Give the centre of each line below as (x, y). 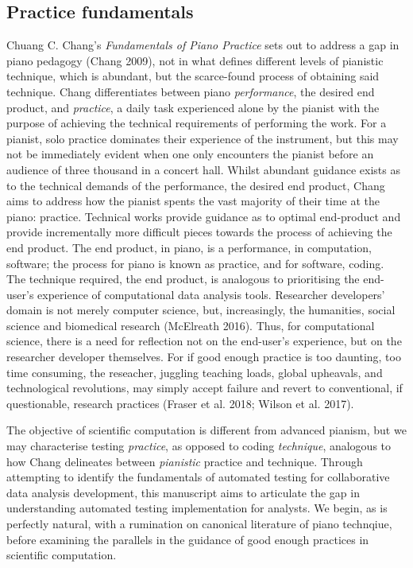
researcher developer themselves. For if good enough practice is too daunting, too (204, 357)
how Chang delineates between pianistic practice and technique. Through (185, 461)
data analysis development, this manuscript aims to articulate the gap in (183, 492)
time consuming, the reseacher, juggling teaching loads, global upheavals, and (195, 372)
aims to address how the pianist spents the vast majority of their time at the (193, 201)
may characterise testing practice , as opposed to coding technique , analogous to (199, 446)
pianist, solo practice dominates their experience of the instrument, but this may (203, 138)
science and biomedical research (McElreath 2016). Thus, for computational (191, 325)
